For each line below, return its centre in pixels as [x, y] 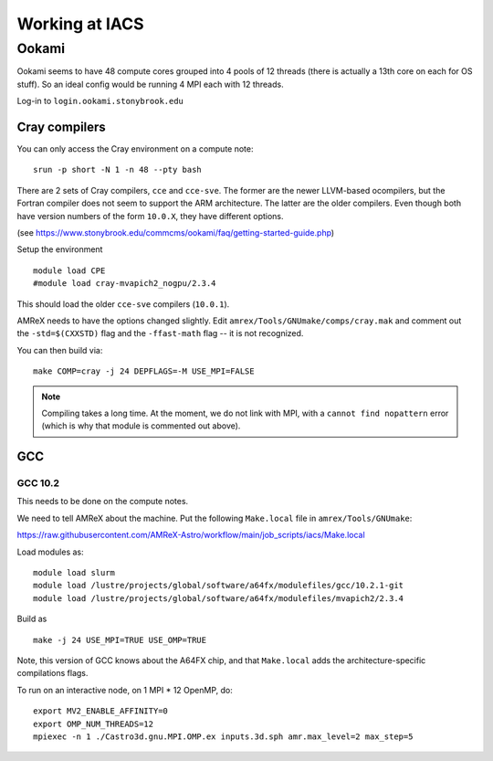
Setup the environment [60, 249]
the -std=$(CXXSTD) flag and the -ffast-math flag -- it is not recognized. [160, 333]
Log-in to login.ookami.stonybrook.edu [100, 101]
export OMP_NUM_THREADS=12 [94, 724]
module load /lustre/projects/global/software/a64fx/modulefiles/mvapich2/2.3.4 [219, 598]
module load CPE [69, 270]
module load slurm [74, 573]
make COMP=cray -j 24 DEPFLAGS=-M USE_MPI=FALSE [144, 371]
